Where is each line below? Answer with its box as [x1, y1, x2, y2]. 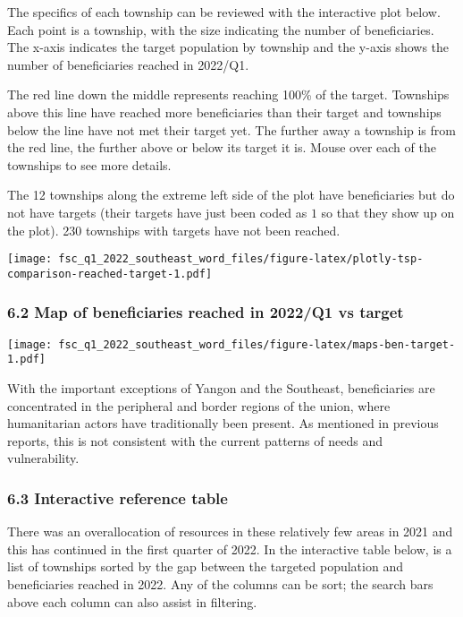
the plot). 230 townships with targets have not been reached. [7, 220, 341, 239]
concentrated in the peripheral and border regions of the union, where [7, 396, 391, 415]
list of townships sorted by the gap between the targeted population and [7, 557, 403, 576]
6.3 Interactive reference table [7, 486, 228, 509]
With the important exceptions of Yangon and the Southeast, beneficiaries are [7, 378, 435, 397]
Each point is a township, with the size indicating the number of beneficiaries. [7, 20, 434, 39]
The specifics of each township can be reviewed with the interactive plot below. [7, 3, 441, 21]
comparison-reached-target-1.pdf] [7, 267, 213, 280]
